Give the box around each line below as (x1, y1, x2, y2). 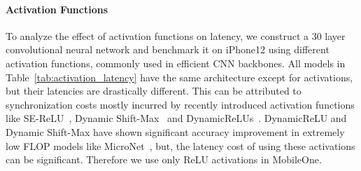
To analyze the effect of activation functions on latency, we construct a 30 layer (6, 28, 346, 43)
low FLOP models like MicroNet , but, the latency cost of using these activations (6, 138, 355, 153)
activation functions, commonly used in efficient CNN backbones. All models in (6, 55, 346, 70)
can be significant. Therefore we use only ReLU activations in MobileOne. (6, 152, 322, 167)
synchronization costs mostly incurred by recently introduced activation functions (6, 97, 355, 111)
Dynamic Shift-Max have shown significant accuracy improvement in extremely (6, 124, 345, 139)
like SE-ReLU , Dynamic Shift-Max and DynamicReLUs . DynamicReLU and (6, 111, 347, 125)
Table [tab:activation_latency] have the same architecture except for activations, (6, 69, 353, 84)
